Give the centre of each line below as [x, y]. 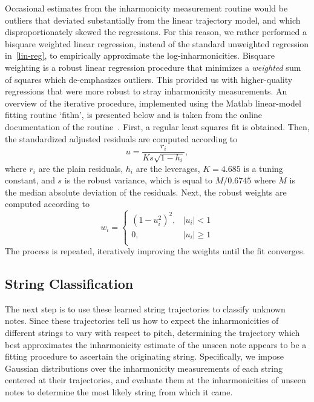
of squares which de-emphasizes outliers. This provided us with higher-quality [149, 79]
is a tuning [263, 168]
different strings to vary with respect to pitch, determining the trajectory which [152, 333]
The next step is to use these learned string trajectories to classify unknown [145, 308]
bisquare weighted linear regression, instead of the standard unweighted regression [157, 43]
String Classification [69, 284]
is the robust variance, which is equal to [138, 180]
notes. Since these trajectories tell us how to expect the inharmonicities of [142, 321]
